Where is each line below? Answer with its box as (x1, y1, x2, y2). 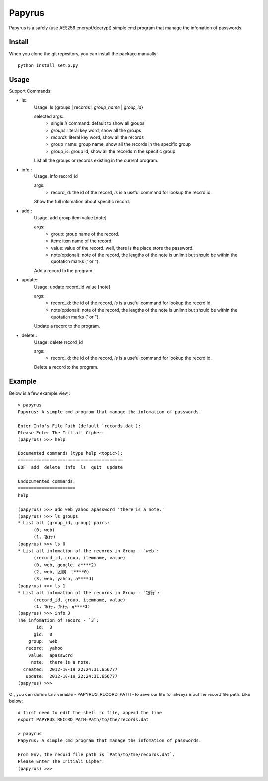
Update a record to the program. (34, 323, 100, 329)
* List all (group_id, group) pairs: (18, 520, 110, 526)
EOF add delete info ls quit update (18, 465, 123, 470)
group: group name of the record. (51, 231, 119, 237)
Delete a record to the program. (34, 364, 99, 370)
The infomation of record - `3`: (18, 617, 99, 623)
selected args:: (34, 113, 65, 119)
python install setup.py (18, 62, 78, 68)
